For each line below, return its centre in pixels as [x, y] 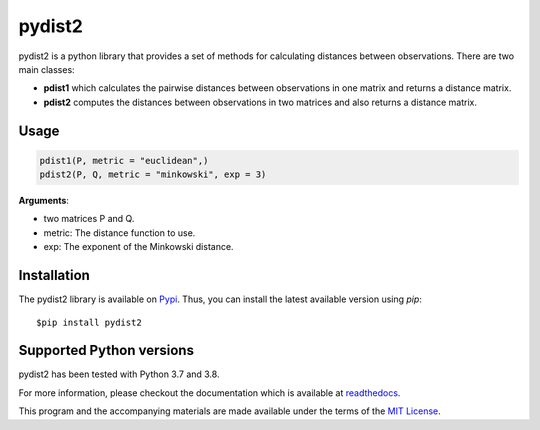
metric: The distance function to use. [119, 232]
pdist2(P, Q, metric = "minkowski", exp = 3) [153, 174]
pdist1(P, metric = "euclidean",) [124, 160]
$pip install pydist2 [89, 322]
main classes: [46, 69]
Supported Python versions [106, 350]
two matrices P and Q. [89, 219]
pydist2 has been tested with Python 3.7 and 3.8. [119, 374]
